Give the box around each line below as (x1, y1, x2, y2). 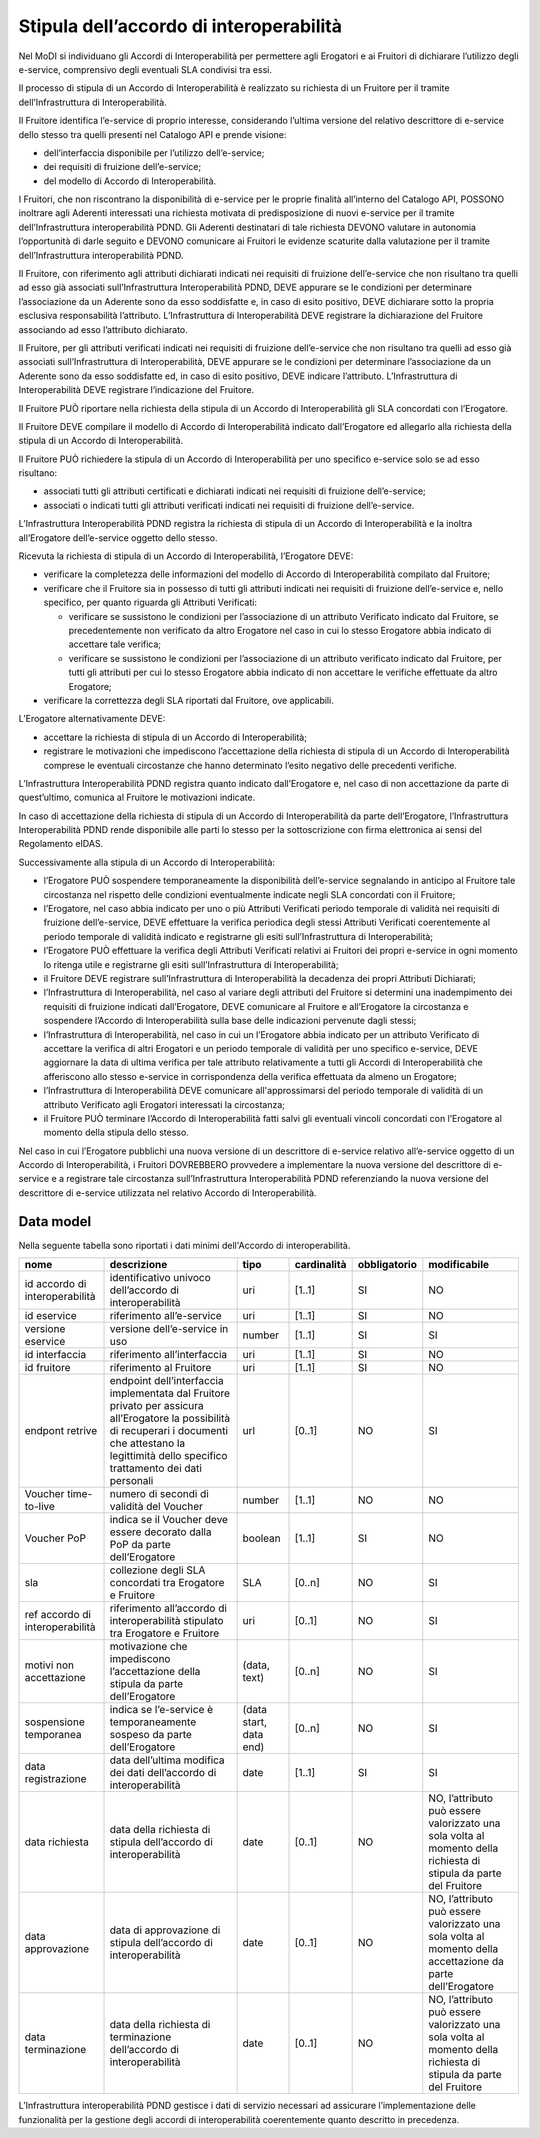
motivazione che (109, 1640, 188, 1654)
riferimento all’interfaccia (109, 1348, 228, 1362)
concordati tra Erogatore (109, 1576, 225, 1590)
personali (109, 1474, 154, 1488)
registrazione (24, 1772, 87, 1786)
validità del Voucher (109, 1500, 204, 1514)
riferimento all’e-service (109, 1309, 222, 1323)
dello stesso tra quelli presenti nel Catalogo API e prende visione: (18, 128, 287, 140)
